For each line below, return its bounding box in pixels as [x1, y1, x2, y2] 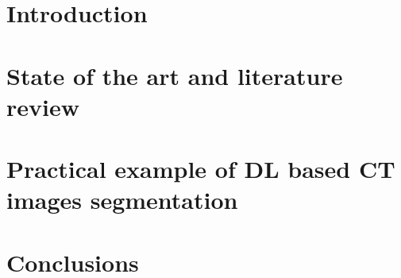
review [6, 90, 79, 122]
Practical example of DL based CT [6, 153, 395, 185]
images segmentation [6, 183, 238, 216]
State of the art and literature [6, 59, 343, 91]
